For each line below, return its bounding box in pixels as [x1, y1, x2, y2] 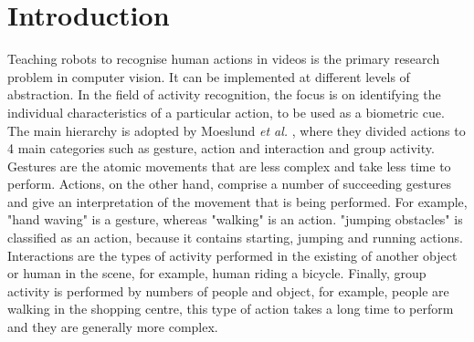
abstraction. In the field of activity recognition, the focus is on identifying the [7, 85, 441, 104]
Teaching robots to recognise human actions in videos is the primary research [7, 49, 440, 68]
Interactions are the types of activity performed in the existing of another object [7, 245, 458, 264]
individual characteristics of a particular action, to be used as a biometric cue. [7, 102, 445, 121]
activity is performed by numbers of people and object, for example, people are [7, 281, 449, 300]
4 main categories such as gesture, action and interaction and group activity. [7, 139, 435, 158]
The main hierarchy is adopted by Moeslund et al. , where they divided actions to [7, 120, 466, 140]
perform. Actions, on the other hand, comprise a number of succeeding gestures [7, 174, 451, 193]
